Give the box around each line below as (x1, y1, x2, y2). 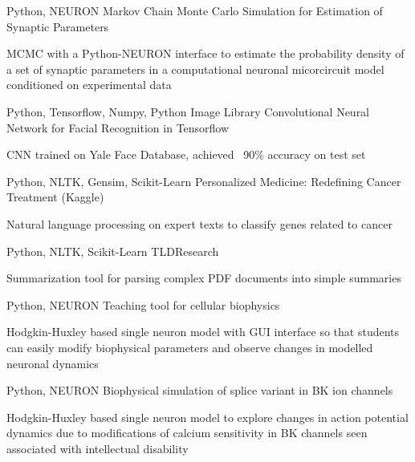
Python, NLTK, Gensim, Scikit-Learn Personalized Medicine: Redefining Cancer (6, 172, 401, 189)
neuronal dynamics (6, 355, 99, 371)
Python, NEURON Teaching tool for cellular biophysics (6, 296, 280, 313)
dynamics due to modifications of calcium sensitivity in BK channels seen (6, 424, 368, 441)
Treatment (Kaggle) (6, 188, 104, 205)
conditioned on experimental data (6, 76, 172, 93)
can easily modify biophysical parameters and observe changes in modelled (6, 338, 373, 355)
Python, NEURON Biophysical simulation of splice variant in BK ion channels (6, 382, 393, 399)
